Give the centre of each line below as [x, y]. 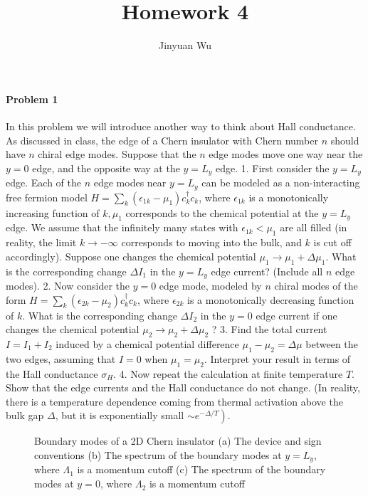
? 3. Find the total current [269, 329]
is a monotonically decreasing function [271, 299]
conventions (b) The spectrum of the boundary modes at [158, 455]
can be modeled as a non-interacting [281, 183]
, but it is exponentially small [120, 415]
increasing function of [53, 212]
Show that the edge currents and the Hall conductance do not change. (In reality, [183, 387]
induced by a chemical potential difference [147, 344]
